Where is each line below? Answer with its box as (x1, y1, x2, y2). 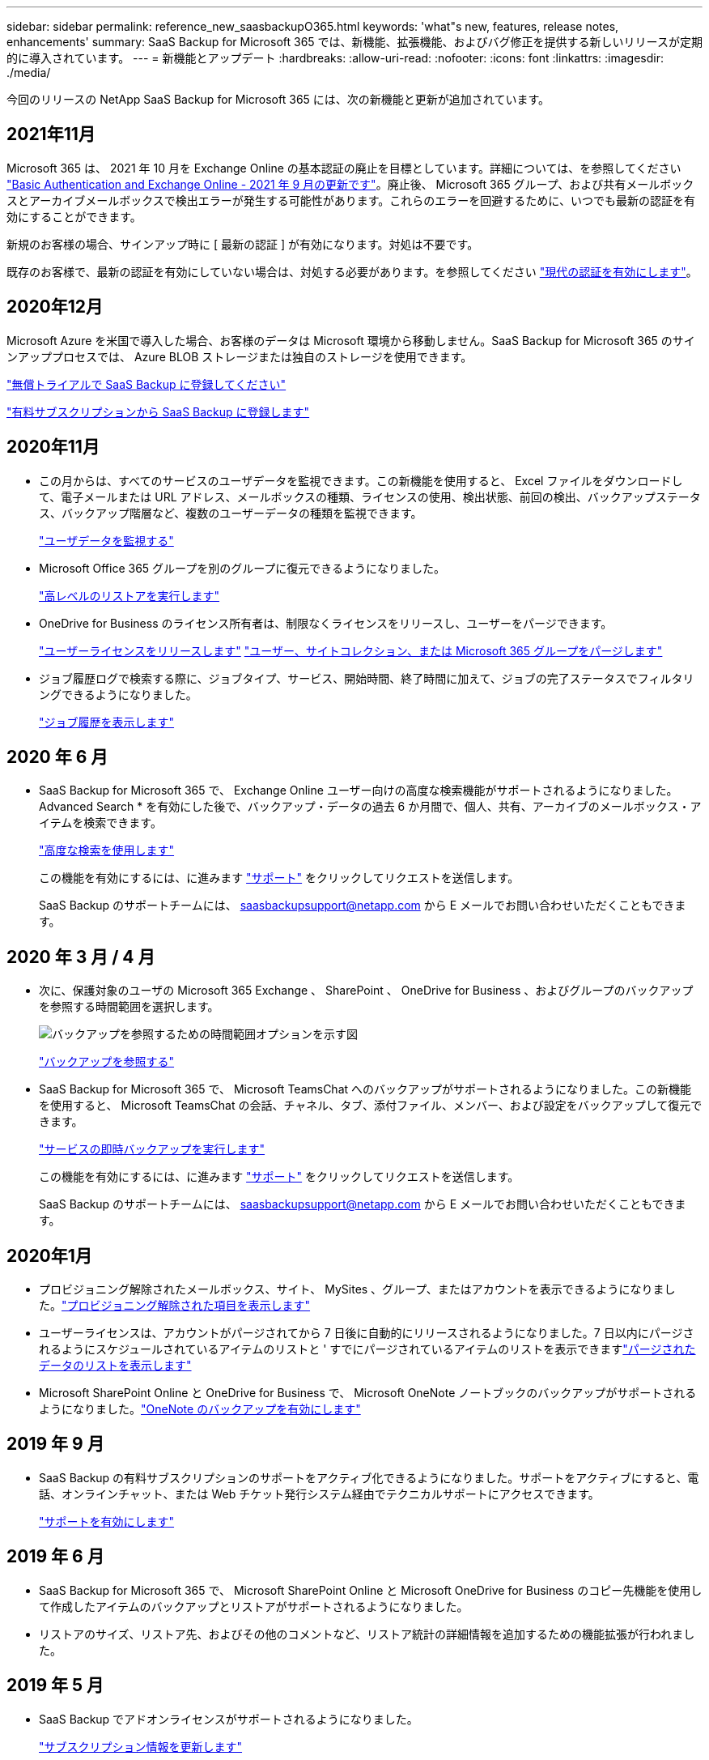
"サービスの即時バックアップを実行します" (39, 1142, 265, 1157)
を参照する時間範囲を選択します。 (39, 999, 219, 1014)
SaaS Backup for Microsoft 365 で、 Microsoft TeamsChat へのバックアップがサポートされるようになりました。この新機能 (39, 1082, 692, 1097)
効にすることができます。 (6, 209, 142, 224)
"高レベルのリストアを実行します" (39, 588, 220, 603)
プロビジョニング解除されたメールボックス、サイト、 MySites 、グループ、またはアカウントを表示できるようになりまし (39, 1282, 676, 1297)
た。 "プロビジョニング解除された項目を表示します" (39, 1298, 311, 1313)
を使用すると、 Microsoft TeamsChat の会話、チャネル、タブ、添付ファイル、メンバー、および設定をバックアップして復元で (39, 1098, 703, 1113)
